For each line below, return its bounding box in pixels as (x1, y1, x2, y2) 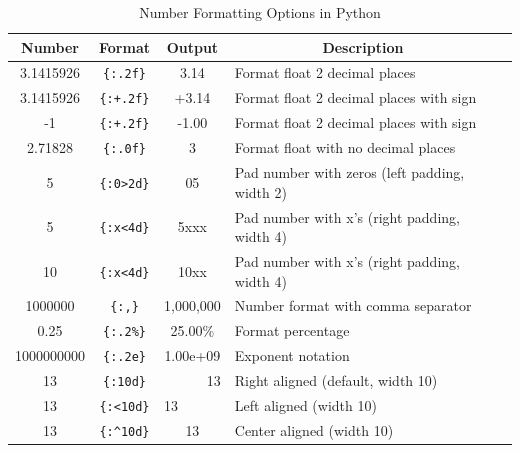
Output (166, 36, 219, 57)
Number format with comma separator (234, 295, 472, 316)
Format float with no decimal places (234, 137, 456, 158)
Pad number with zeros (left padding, (234, 162, 465, 183)
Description (322, 36, 404, 57)
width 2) (234, 181, 287, 202)
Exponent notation (234, 345, 350, 366)
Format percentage (234, 320, 350, 341)
